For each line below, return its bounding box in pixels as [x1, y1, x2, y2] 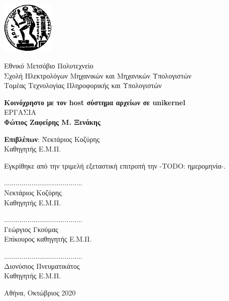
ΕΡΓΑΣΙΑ [4, 107, 36, 117]
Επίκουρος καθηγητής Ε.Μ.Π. [4, 234, 92, 244]
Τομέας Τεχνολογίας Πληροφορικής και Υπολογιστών [4, 80, 162, 91]
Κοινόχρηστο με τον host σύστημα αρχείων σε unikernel [4, 97, 185, 107]
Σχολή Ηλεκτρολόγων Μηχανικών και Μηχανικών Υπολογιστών [4, 70, 192, 81]
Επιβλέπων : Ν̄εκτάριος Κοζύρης [4, 133, 100, 144]
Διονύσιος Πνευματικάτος [4, 260, 80, 271]
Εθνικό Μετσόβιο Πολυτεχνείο [4, 60, 93, 71]
